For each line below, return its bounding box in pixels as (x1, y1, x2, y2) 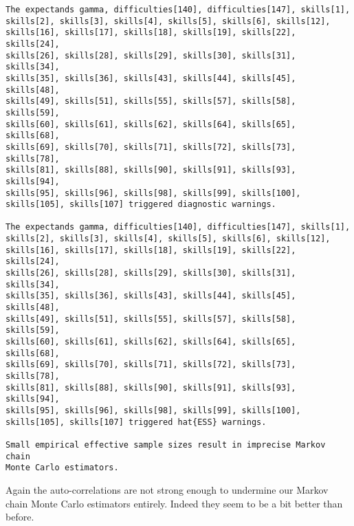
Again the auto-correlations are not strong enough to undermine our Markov (5, 482, 329, 496)
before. (5, 509, 34, 524)
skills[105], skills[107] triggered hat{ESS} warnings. (5, 417, 267, 427)
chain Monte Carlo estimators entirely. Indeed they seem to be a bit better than (5, 496, 343, 510)
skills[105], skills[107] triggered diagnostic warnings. (5, 199, 276, 210)
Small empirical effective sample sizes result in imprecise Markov (5, 439, 326, 450)
